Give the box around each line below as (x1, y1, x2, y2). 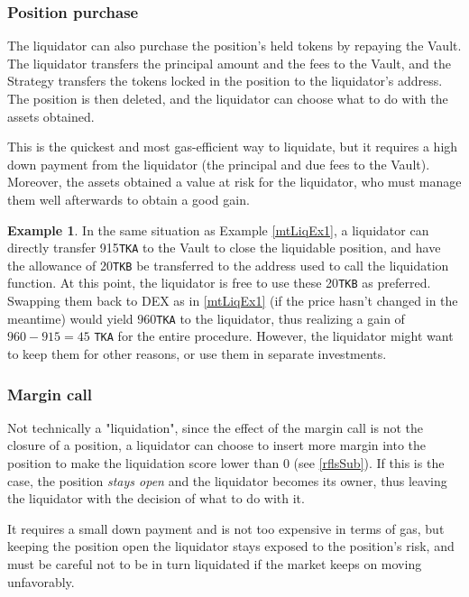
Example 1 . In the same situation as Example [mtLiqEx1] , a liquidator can (7, 220, 429, 239)
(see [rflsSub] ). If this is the (293, 454, 445, 473)
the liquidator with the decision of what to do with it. (7, 489, 305, 508)
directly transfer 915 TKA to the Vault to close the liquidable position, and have (7, 238, 441, 257)
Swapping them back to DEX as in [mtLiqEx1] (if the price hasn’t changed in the (7, 291, 458, 310)
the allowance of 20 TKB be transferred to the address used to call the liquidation (7, 255, 449, 274)
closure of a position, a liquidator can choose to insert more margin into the (7, 436, 427, 455)
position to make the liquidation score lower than (7, 454, 280, 473)
